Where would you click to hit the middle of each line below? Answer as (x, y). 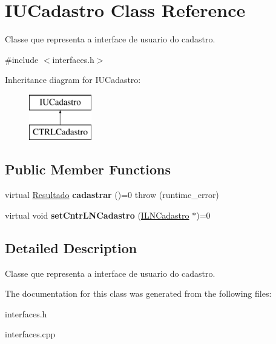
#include (22, 59)
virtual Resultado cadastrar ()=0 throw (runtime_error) (112, 195)
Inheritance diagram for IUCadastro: (73, 80)
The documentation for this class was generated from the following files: (138, 293)
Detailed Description (71, 247)
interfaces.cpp (30, 334)
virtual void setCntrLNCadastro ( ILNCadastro (97, 215)
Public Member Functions (88, 169)
